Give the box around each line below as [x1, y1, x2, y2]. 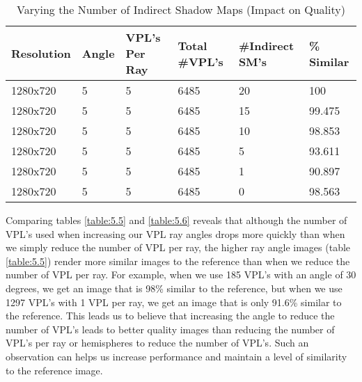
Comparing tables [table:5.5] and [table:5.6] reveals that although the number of [6, 213, 347, 227]
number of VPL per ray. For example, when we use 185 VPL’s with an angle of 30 [6, 267, 356, 282]
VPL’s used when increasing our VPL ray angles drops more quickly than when [6, 226, 345, 241]
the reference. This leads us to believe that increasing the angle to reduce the [6, 308, 335, 323]
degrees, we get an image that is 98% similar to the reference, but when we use [6, 280, 343, 295]
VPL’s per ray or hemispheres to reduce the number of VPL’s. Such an [6, 335, 309, 350]
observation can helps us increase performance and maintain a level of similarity [6, 349, 347, 363]
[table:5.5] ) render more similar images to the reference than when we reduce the [6, 253, 350, 268]
